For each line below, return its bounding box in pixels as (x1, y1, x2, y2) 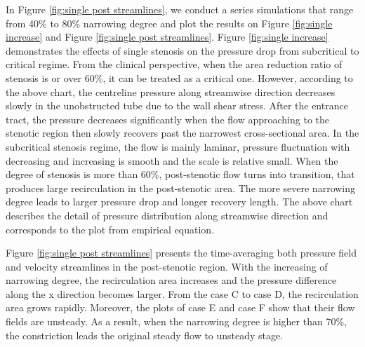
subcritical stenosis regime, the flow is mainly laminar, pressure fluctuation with (6, 139, 350, 154)
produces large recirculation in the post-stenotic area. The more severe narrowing (6, 180, 356, 195)
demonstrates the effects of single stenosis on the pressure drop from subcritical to (6, 43, 359, 57)
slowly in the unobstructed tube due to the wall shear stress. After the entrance (6, 98, 348, 113)
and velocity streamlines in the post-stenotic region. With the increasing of (6, 259, 328, 273)
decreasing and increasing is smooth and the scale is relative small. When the (6, 153, 338, 168)
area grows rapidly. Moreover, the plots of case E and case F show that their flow (6, 300, 355, 315)
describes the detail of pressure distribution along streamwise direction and (6, 207, 328, 222)
